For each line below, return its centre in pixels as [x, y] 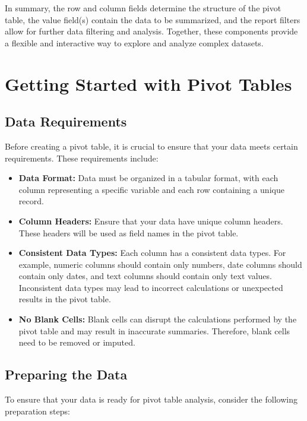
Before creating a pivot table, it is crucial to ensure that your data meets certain [151, 146]
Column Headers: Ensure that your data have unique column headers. [151, 221]
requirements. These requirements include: [82, 158]
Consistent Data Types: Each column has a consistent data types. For [152, 253]
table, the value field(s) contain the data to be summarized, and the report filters [153, 19]
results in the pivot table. [65, 299]
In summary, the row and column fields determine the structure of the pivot [143, 8]
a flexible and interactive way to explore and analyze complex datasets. [134, 42]
